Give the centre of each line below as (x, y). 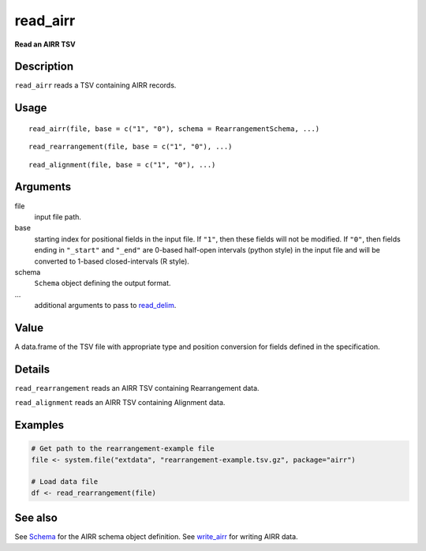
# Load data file (65, 482)
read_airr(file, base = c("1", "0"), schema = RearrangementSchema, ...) (174, 129)
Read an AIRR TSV (45, 44)
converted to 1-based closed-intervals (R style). (112, 261)
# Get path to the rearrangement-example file (123, 449)
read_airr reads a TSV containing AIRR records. (95, 85)
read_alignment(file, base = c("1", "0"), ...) (122, 165)
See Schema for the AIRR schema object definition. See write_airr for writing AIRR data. (157, 537)
